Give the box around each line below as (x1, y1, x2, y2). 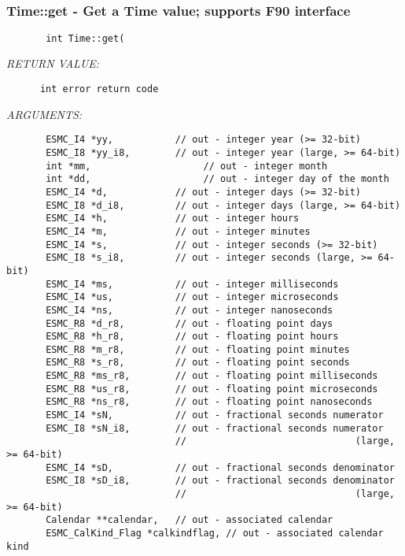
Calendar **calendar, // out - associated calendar (46, 514, 333, 526)
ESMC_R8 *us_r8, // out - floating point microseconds (46, 383, 378, 395)
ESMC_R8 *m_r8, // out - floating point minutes (46, 343, 350, 355)
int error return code (39, 83, 159, 95)
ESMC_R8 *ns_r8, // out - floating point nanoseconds (46, 396, 373, 408)
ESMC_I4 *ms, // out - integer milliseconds (46, 278, 339, 290)
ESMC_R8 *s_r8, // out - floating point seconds (46, 357, 350, 369)
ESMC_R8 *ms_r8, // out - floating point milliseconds (46, 370, 378, 382)
